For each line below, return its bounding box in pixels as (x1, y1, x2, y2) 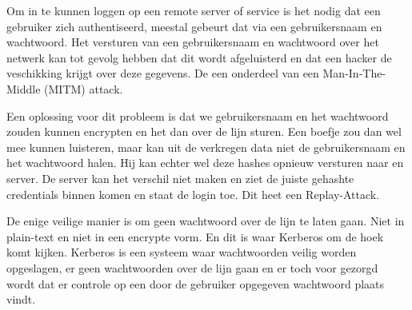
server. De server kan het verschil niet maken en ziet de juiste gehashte (6, 169, 354, 186)
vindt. (6, 291, 36, 308)
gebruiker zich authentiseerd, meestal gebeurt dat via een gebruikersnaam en (6, 18, 382, 34)
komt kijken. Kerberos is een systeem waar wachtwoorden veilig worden (6, 244, 357, 260)
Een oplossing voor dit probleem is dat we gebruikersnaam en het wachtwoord (6, 107, 389, 124)
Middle (6, 80, 41, 97)
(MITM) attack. (44, 80, 123, 97)
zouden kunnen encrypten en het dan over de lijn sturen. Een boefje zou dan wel (6, 123, 402, 140)
